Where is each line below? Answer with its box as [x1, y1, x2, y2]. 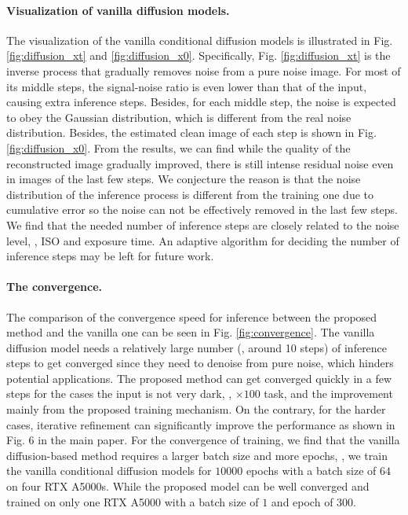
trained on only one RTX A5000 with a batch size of [6, 493, 259, 509]
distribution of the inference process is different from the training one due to [6, 186, 374, 202]
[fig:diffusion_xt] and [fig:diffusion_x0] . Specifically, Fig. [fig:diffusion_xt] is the [6, 47, 391, 64]
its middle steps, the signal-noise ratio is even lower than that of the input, [6, 78, 367, 94]
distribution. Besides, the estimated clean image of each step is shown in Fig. [6, 124, 377, 141]
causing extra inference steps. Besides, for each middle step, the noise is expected [6, 94, 396, 110]
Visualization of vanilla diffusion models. [6, 2, 230, 18]
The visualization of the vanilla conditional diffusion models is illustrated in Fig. [6, 31, 393, 48]
